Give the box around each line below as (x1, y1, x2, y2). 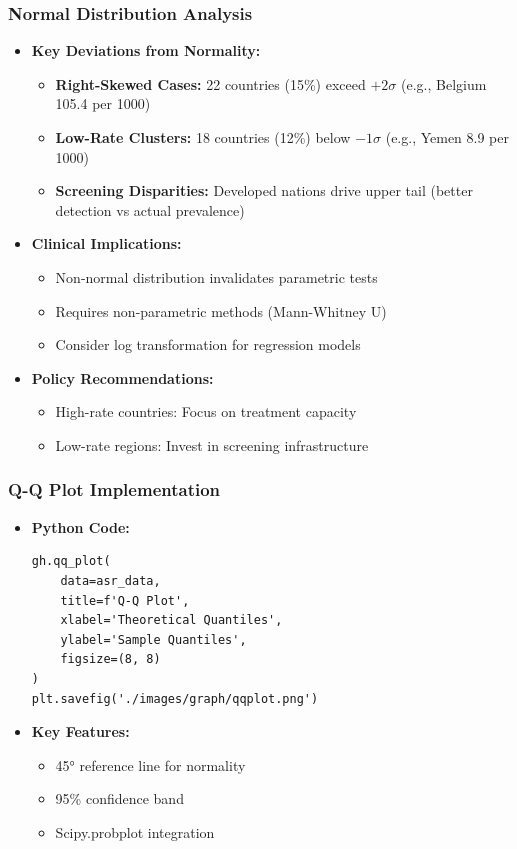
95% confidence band (55, 788, 184, 809)
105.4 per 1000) (55, 93, 151, 114)
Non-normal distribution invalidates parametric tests (55, 266, 378, 287)
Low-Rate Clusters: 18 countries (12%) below (55, 127, 351, 147)
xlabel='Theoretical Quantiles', (60, 613, 283, 628)
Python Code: (31, 516, 130, 537)
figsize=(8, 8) (60, 652, 161, 667)
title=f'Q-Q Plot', (60, 593, 190, 608)
